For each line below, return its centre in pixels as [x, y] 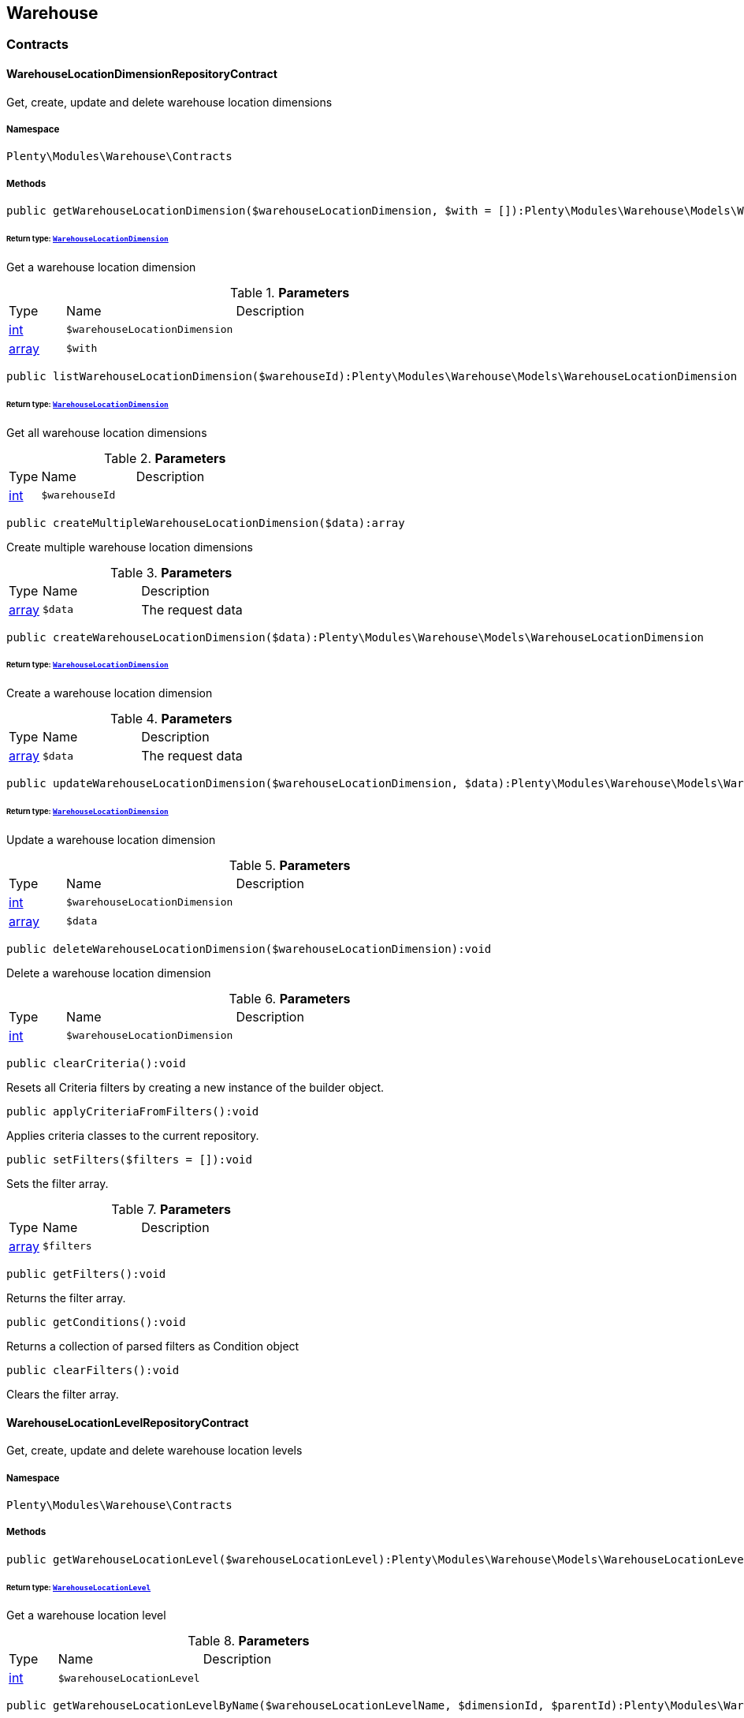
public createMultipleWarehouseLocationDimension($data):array [206, 523]
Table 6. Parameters [290, 998]
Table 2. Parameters [165, 458]
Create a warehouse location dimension [110, 693]
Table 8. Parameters [249, 1641]
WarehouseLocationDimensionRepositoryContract [142, 74]
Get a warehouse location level [86, 1615]
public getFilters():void [86, 1274]
